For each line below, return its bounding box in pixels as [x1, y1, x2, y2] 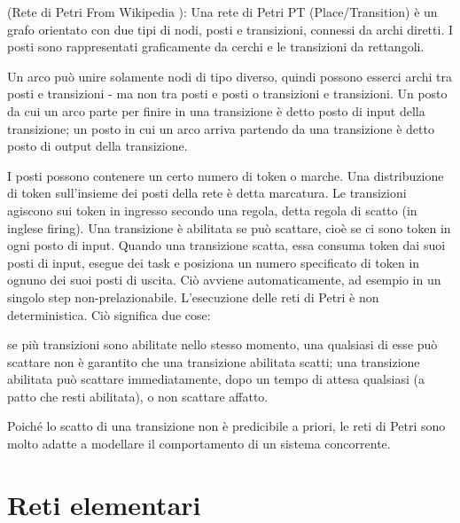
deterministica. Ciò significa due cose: [7, 305, 211, 324]
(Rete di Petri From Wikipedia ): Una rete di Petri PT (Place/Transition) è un [7, 3, 438, 20]
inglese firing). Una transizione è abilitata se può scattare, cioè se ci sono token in [7, 218, 451, 237]
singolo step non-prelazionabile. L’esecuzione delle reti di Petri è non [7, 287, 379, 306]
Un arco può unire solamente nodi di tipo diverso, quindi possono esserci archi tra [7, 66, 452, 85]
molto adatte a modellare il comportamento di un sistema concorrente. [7, 434, 391, 453]
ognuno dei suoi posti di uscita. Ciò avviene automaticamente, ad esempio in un [7, 270, 441, 289]
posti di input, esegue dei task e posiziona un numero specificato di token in [7, 253, 420, 271]
